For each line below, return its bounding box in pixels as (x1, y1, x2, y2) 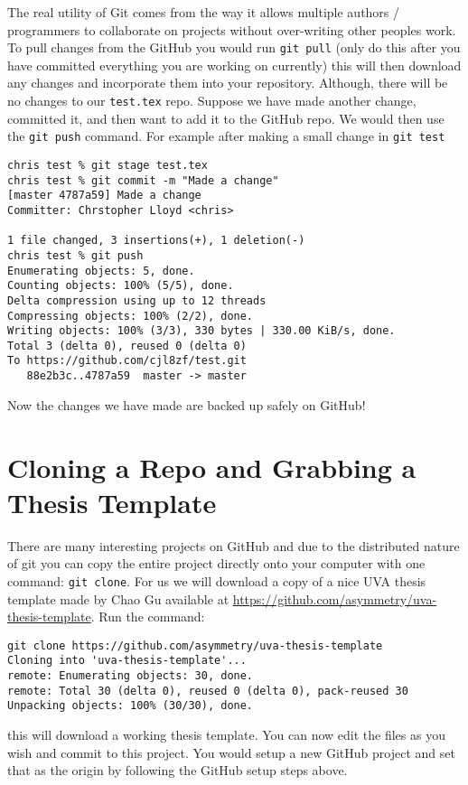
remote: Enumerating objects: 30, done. (7, 669, 254, 683)
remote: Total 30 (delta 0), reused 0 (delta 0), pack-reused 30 (7, 684, 408, 697)
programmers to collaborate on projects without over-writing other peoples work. (7, 20, 456, 39)
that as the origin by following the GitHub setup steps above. (7, 761, 348, 780)
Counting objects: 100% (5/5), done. (7, 279, 234, 293)
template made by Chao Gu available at (7, 589, 229, 608)
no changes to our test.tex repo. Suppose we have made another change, (7, 91, 417, 110)
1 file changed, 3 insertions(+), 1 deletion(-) (7, 234, 305, 248)
